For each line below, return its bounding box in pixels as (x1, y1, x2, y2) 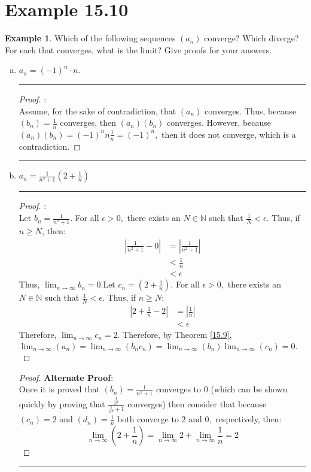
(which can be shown (211, 383, 288, 395)
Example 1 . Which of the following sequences (5, 32, 176, 44)
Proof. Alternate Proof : (19, 371, 114, 383)
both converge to (117, 413, 179, 425)
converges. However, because (167, 116, 272, 129)
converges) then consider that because (127, 397, 267, 410)
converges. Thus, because (205, 104, 297, 117)
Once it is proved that (19, 383, 100, 395)
